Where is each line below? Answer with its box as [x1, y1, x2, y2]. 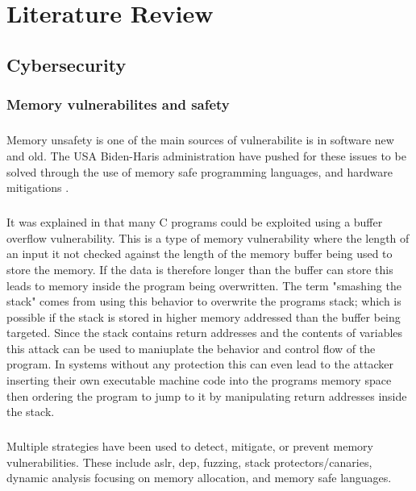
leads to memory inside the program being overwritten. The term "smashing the [6, 277, 401, 293]
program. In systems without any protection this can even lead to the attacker [6, 356, 393, 372]
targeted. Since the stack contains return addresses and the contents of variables [6, 324, 403, 341]
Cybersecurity [6, 52, 127, 77]
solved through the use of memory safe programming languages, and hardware [6, 163, 393, 180]
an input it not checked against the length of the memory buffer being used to [6, 245, 393, 262]
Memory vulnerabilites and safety [6, 94, 230, 114]
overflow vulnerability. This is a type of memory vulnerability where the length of [6, 229, 410, 246]
